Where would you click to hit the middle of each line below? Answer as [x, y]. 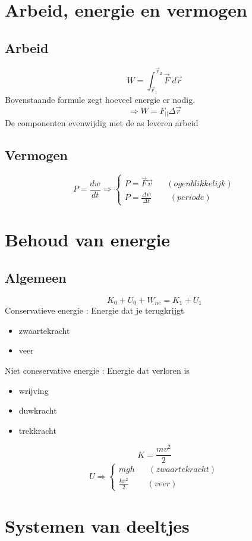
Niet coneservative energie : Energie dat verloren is [97, 370]
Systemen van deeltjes [97, 526]
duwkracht [38, 410]
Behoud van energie [88, 240]
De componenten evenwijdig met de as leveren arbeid [102, 123]
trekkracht [37, 430]
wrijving [34, 390]
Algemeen [36, 277]
